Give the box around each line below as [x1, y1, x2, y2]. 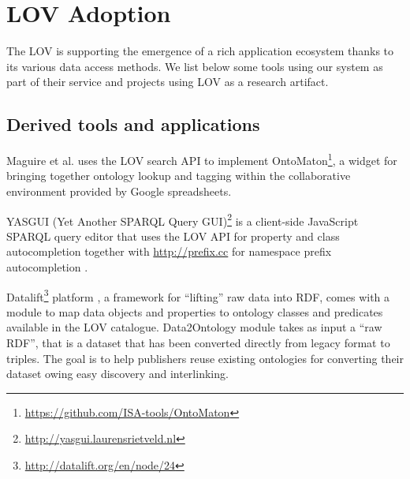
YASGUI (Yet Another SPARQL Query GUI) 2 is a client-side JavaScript [6, 210, 359, 229]
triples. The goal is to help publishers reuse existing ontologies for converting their [6, 350, 404, 366]
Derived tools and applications [6, 112, 260, 137]
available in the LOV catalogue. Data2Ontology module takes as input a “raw [6, 319, 382, 335]
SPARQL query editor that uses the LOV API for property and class [6, 227, 340, 244]
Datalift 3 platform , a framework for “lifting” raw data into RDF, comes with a [6, 286, 390, 305]
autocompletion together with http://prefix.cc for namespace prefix [6, 243, 332, 260]
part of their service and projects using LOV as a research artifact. [6, 73, 329, 90]
